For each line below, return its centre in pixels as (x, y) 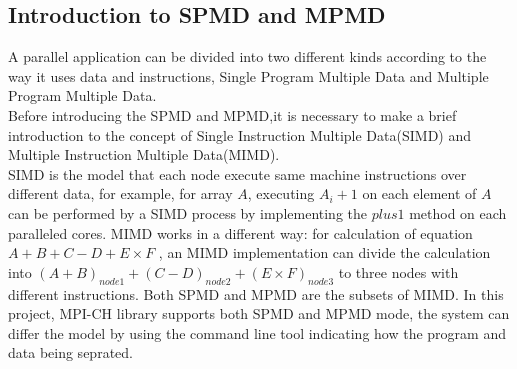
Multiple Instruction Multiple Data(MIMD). (144, 154)
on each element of (419, 193)
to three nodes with (398, 271)
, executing (281, 193)
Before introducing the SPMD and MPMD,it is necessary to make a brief (232, 114)
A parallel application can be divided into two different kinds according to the (247, 56)
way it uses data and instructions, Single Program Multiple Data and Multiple (248, 75)
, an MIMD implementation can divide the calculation (324, 252)
